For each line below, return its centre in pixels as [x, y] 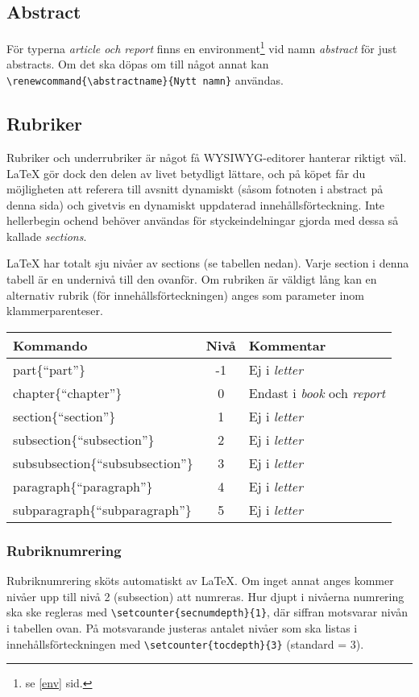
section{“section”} [64, 416]
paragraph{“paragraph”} [83, 486]
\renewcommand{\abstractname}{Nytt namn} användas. [145, 80]
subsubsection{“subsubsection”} [103, 463]
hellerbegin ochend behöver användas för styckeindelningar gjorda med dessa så [203, 220]
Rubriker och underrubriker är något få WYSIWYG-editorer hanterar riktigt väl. [207, 157]
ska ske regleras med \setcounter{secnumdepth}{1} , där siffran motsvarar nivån [207, 612]
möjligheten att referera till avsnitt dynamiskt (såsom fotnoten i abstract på [195, 189]
